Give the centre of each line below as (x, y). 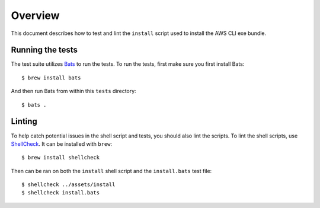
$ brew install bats (51, 78)
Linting (24, 121)
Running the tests (44, 50)
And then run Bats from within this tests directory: (73, 91)
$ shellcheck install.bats (61, 193)
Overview (35, 15)
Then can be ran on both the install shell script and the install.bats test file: (111, 171)
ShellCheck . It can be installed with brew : (62, 144)
